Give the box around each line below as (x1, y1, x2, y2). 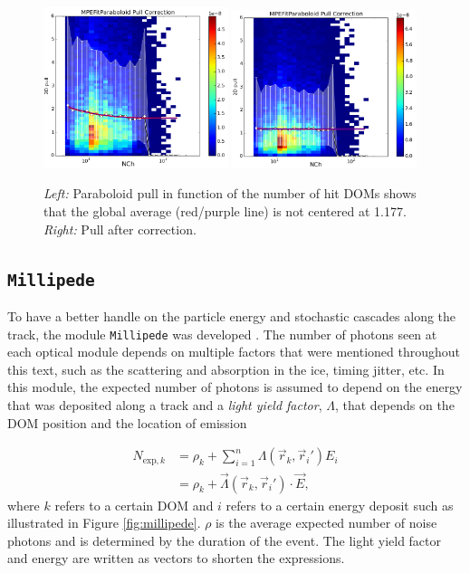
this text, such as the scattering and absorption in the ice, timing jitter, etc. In (7, 359, 445, 378)
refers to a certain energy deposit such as (225, 495, 454, 514)
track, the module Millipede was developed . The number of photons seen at (7, 324, 437, 343)
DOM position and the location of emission (7, 413, 247, 432)
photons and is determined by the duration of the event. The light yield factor (7, 530, 442, 549)
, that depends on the (334, 396, 455, 415)
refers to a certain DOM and (54, 495, 214, 514)
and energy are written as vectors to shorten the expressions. (7, 549, 345, 568)
